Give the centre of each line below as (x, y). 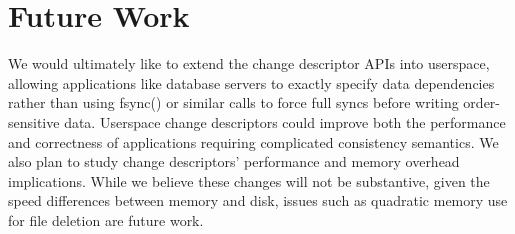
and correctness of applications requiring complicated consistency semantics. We (253, 141)
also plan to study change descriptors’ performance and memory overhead (234, 161)
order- (481, 102)
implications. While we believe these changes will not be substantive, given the (249, 180)
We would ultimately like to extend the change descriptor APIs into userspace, (249, 63)
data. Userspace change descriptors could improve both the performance (285, 121)
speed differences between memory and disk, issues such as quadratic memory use (258, 200)
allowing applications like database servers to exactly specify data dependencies (251, 82)
